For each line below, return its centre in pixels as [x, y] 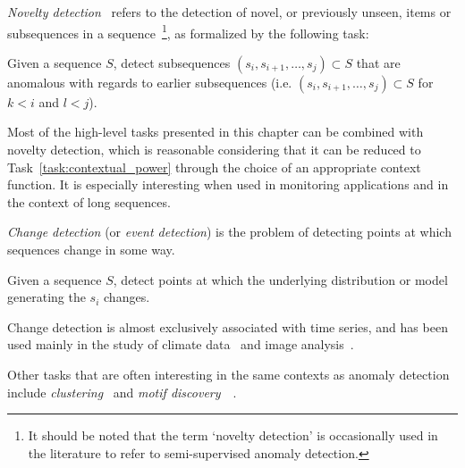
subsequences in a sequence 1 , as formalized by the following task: [188, 31]
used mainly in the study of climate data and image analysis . [181, 344]
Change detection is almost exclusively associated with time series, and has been [228, 326]
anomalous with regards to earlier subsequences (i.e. [150, 82]
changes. [127, 297]
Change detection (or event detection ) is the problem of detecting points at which [229, 232]
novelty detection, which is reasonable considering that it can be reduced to [214, 150]
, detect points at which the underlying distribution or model [280, 279]
